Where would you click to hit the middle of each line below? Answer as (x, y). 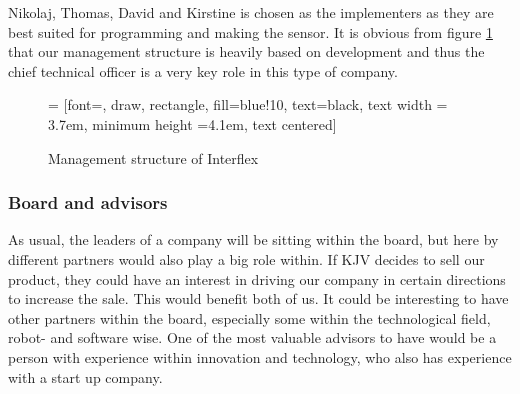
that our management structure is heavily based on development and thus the (246, 51)
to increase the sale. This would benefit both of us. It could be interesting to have (258, 298)
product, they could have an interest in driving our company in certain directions (257, 278)
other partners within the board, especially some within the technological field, (249, 317)
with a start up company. (85, 376)
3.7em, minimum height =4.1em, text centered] (192, 123)
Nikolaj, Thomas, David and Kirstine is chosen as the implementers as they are (251, 12)
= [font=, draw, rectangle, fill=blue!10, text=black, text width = (248, 104)
